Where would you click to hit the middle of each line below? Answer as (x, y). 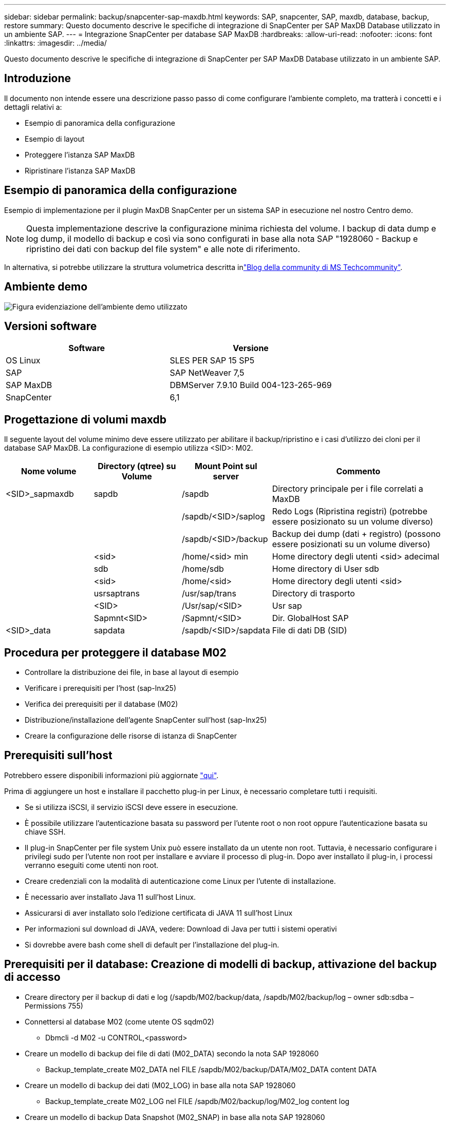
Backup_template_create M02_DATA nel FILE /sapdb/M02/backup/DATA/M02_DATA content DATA (211, 1069)
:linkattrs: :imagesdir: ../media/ (55, 43)
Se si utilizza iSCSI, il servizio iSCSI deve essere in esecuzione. (132, 807)
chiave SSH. (45, 832)
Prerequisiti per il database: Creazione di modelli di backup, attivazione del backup (221, 964)
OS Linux (23, 361)
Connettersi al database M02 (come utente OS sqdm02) (119, 1021)
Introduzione (38, 79)
